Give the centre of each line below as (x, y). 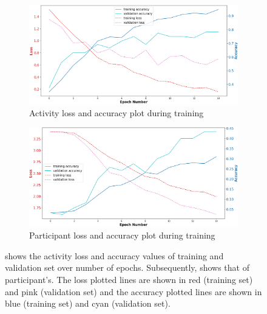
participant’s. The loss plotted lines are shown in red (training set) (129, 280)
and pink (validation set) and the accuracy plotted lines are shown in (133, 291)
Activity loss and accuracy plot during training (117, 112)
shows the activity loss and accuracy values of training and (114, 255)
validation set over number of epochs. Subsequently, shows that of (127, 267)
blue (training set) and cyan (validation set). (88, 303)
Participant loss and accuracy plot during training (122, 235)
